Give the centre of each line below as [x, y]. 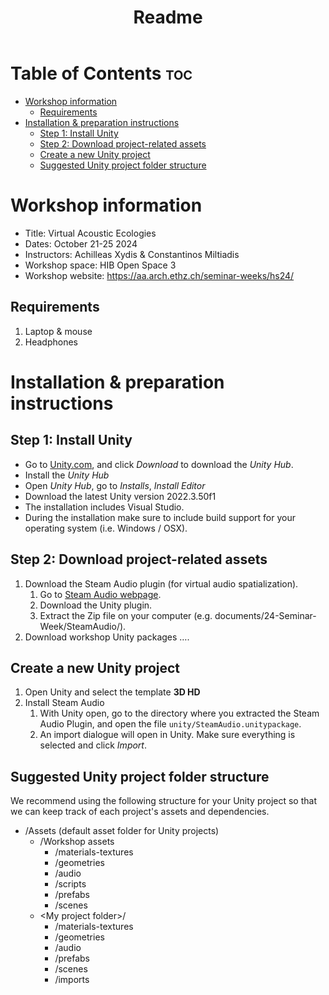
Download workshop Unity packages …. [107, 637]
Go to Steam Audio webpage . [100, 594]
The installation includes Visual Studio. [104, 507]
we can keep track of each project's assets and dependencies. [140, 812]
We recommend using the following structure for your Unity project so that [163, 801]
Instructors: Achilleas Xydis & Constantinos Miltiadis [132, 254]
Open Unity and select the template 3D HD [112, 692]
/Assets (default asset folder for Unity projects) [122, 831]
